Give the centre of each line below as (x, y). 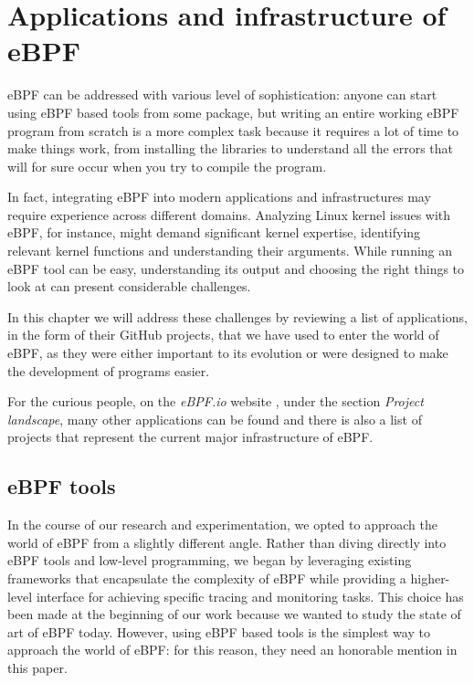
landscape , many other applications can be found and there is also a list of (215, 419)
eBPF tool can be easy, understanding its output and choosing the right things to (236, 268)
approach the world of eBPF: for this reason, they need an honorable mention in (232, 650)
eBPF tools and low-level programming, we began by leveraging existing (210, 560)
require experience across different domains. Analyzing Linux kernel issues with (229, 214)
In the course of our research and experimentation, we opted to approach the (222, 525)
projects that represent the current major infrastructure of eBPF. (190, 437)
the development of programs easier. (109, 370)
